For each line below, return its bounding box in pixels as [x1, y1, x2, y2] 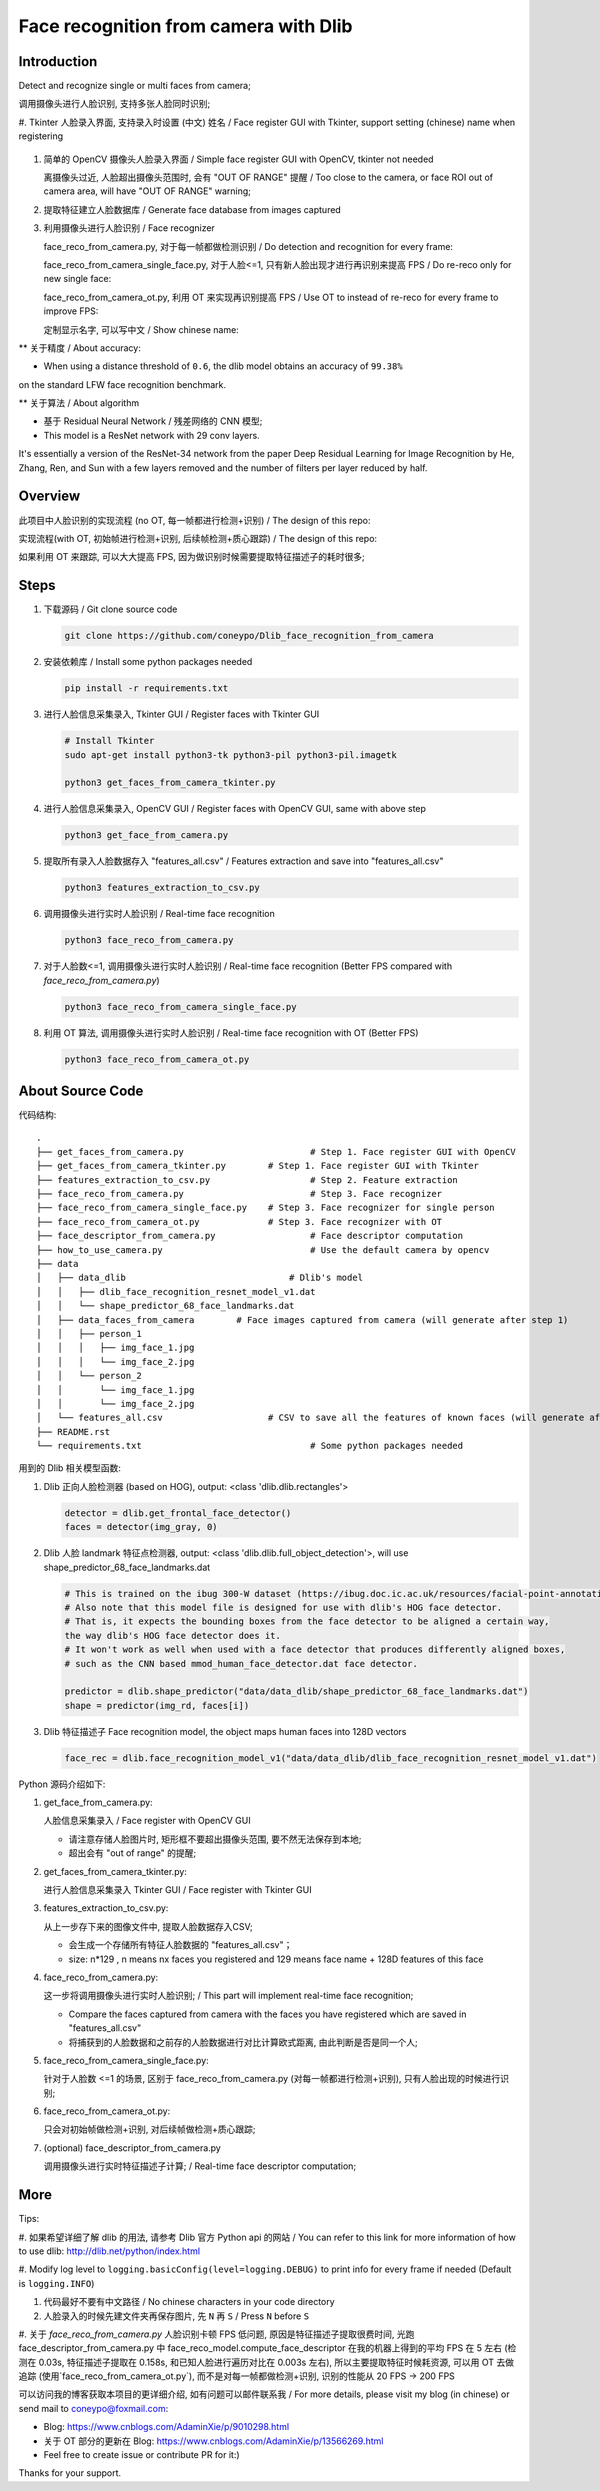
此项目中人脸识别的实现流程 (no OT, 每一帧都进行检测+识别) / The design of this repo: [18, 514, 371, 526]
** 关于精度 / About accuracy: [18, 341, 142, 354]
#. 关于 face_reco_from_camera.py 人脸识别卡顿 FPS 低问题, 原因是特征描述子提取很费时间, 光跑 [18, 2328, 415, 2340]
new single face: [43, 273, 112, 285]
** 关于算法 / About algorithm [18, 397, 140, 409]
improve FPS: [43, 305, 99, 317]
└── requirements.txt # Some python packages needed [36, 1440, 464, 1452]
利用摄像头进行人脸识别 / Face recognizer [43, 222, 215, 234]
